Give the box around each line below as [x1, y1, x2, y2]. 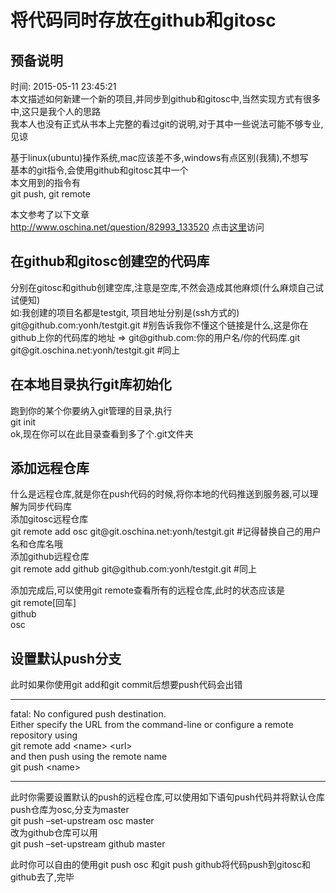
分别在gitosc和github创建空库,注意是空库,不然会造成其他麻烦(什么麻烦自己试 [10, 281, 325, 293]
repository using [10, 729, 78, 741]
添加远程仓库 [10, 460, 90, 477]
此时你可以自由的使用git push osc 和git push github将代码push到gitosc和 [10, 859, 312, 871]
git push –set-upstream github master [10, 838, 166, 850]
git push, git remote [10, 188, 91, 200]
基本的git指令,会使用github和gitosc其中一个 [10, 164, 189, 176]
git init [10, 416, 37, 428]
